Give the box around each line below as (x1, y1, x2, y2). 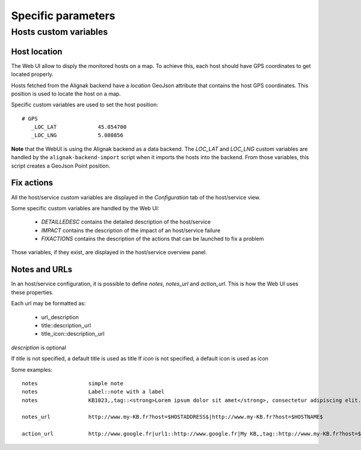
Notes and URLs (11, 264, 72, 275)
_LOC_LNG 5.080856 (31, 132, 123, 139)
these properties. (11, 288, 54, 296)
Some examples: (11, 366, 52, 373)
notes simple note (22, 380, 123, 387)
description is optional (11, 344, 66, 351)
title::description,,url (41, 321, 91, 329)
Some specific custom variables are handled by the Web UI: (11, 204, 159, 211)
